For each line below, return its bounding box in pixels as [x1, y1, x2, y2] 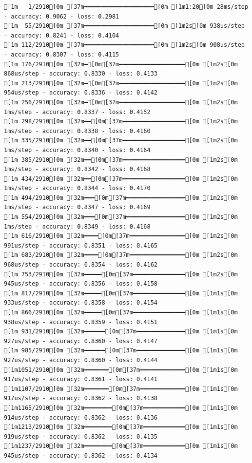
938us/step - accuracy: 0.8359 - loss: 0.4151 [4, 318, 157, 326]
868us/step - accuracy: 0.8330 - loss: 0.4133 [4, 70, 157, 77]
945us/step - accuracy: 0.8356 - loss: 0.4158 [4, 280, 157, 288]
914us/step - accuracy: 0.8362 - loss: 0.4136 [4, 414, 157, 421]
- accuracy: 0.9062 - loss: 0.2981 [4, 13, 119, 20]
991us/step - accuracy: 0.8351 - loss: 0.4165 [4, 242, 157, 249]
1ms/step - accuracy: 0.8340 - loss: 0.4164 [4, 146, 151, 154]
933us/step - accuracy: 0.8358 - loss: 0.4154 [4, 299, 157, 307]
